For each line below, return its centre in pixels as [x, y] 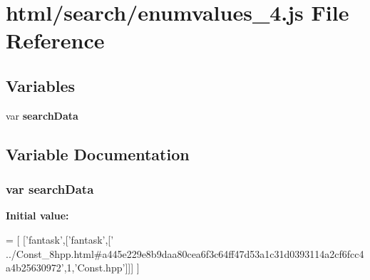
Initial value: [37, 216]
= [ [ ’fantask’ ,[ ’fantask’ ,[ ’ [60, 239]
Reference [55, 40]
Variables [41, 85]
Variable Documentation [98, 154]
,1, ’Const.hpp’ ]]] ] [102, 268]
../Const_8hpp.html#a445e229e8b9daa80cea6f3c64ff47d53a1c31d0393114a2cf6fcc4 [185, 253]
